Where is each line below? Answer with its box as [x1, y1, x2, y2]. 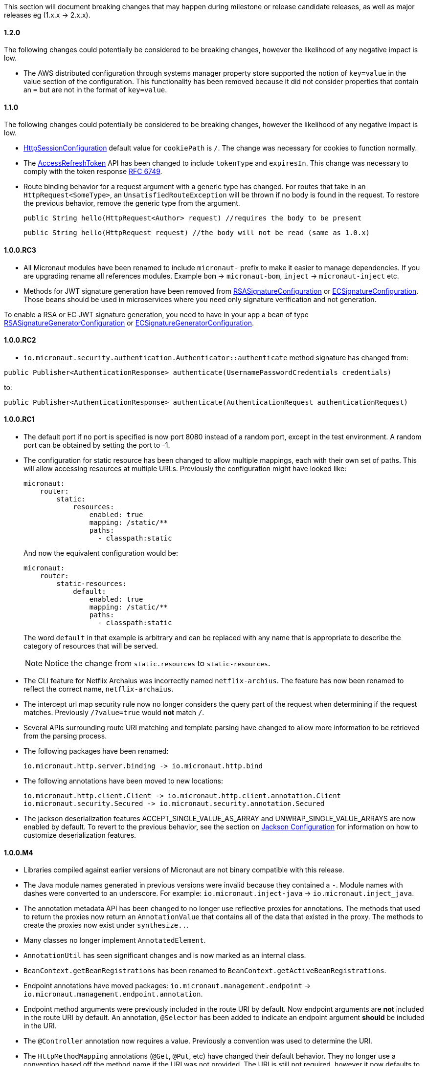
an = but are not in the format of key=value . [23, 86, 167, 94]
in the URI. [23, 1022, 57, 1030]
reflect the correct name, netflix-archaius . [23, 685, 174, 694]
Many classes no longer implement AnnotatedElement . [23, 936, 206, 945]
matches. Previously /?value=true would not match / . [23, 708, 204, 717]
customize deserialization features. [23, 831, 136, 840]
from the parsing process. [23, 732, 107, 740]
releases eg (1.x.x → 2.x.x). [4, 11, 90, 19]
